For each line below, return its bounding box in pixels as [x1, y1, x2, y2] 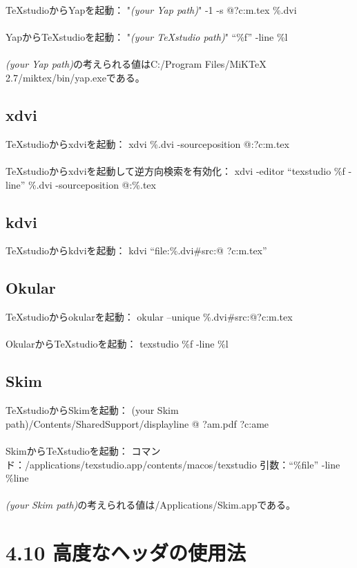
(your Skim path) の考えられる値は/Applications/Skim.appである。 [6, 498, 296, 512]
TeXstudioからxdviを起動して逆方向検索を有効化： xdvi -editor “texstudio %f [6, 163, 345, 178]
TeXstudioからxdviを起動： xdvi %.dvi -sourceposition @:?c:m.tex [6, 136, 289, 151]
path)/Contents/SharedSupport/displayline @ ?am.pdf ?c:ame [6, 416, 269, 430]
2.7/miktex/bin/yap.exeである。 [6, 70, 145, 84]
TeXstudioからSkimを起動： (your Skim [6, 403, 179, 417]
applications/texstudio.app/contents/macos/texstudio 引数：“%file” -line [29, 457, 340, 471]
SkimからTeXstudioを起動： [6, 443, 128, 457]
